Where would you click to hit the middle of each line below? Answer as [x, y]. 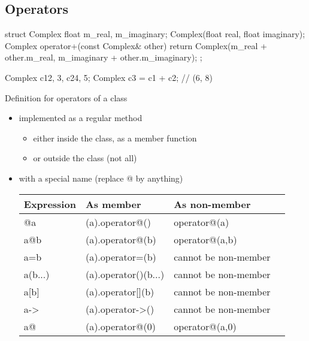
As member [113, 204]
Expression [50, 204]
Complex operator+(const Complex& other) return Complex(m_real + [136, 45]
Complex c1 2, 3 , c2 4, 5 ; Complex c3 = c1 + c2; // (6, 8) [109, 77]
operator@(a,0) [205, 326]
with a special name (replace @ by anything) [101, 178]
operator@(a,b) [205, 239]
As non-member [212, 204]
